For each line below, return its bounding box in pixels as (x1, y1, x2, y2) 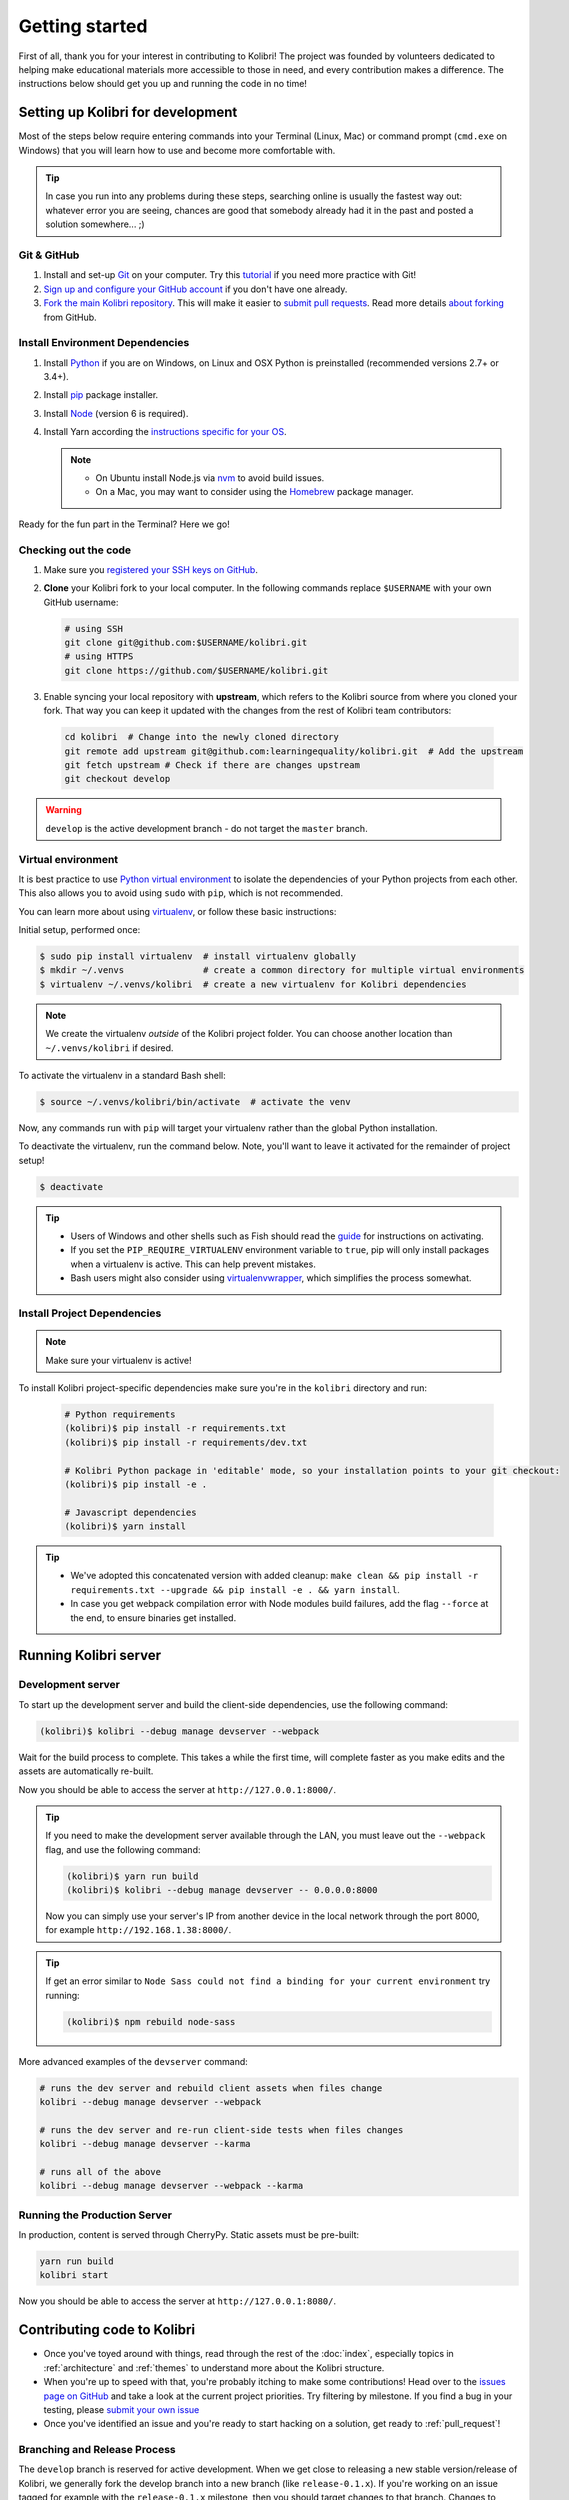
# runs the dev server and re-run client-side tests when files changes (39, 2124, 404, 2135)
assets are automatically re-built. (18, 1765, 154, 1777)
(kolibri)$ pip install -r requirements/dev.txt (64, 1436, 308, 1448)
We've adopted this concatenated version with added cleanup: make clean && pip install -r (70, 1570, 479, 1582)
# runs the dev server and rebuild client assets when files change (39, 2082, 383, 2094)
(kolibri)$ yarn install (64, 1521, 187, 1532)
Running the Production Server (18, 2208, 172, 2222)
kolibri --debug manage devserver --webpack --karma (39, 2180, 304, 2192)
